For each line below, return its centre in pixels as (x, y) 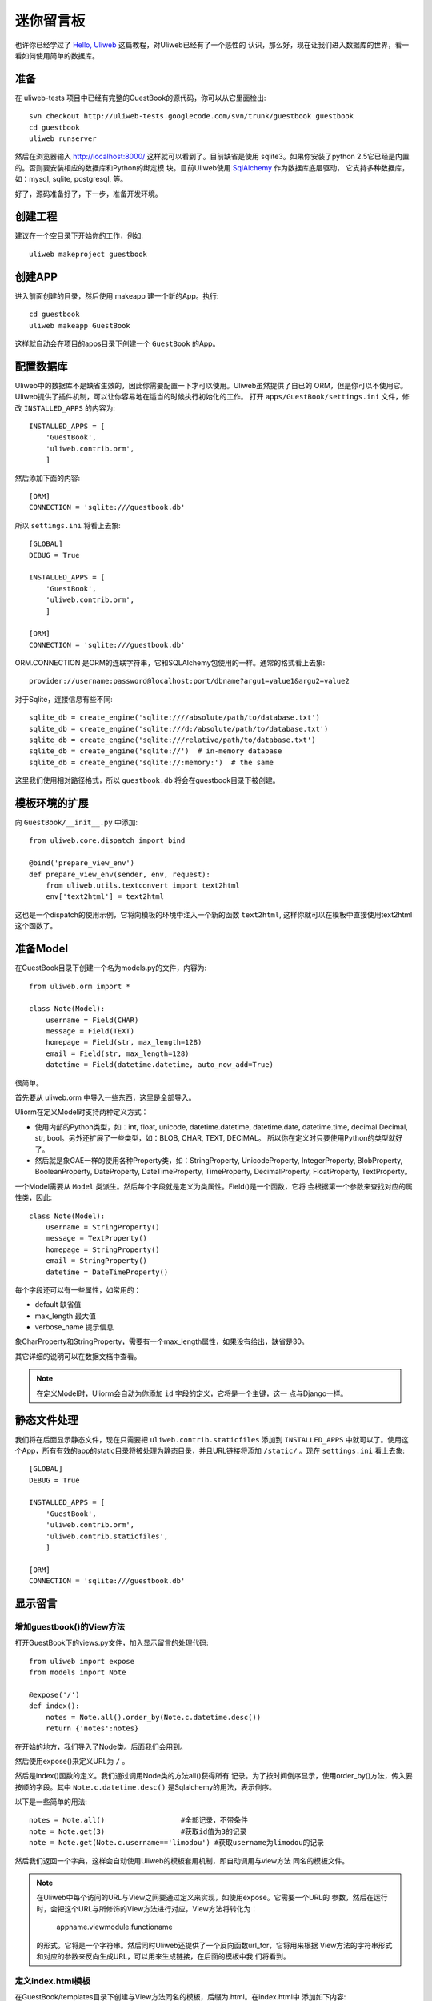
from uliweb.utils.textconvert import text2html (142, 886)
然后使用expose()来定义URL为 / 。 (72, 1761)
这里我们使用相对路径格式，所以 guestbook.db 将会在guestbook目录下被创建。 (147, 780)
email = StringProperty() (96, 1261)
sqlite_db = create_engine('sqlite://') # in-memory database (156, 751)
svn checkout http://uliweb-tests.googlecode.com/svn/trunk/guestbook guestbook (192, 116)
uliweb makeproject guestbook (88, 254)
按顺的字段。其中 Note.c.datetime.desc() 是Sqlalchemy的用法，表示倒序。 (145, 1787)
